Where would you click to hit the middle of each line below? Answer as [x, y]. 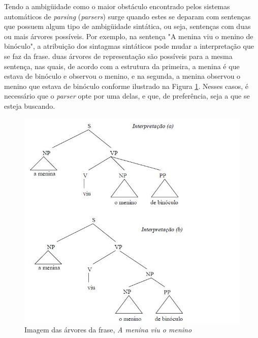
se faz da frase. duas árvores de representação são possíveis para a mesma [118, 56]
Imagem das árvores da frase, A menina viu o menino [108, 330]
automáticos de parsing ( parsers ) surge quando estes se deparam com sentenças [127, 16]
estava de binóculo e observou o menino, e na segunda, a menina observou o [122, 76]
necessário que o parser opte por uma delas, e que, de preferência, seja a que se [127, 96]
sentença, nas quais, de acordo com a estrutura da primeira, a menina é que [122, 66]
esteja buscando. [30, 105]
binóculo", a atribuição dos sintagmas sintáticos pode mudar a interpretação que [129, 46]
